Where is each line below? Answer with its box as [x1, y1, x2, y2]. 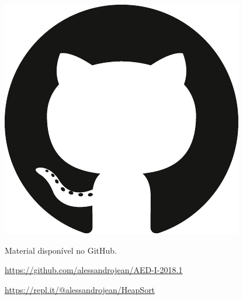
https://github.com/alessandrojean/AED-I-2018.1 [5, 264, 183, 276]
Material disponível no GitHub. [5, 244, 117, 256]
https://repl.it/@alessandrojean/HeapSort [5, 283, 155, 295]
